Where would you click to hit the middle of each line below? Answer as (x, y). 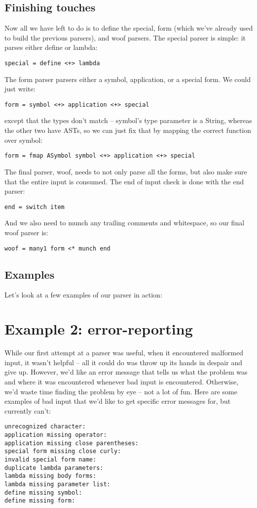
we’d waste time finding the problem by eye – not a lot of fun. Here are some (121, 391)
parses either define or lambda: (51, 47)
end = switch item (35, 207)
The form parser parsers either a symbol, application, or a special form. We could (128, 79)
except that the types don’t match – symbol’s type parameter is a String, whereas (128, 120)
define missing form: (40, 501)
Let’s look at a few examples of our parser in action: (83, 295)
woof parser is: (26, 232)
